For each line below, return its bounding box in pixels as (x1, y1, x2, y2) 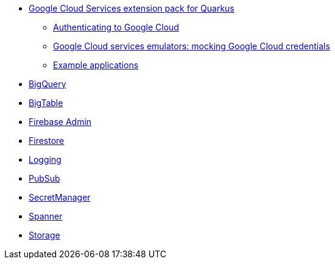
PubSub (29, 173, 60, 184)
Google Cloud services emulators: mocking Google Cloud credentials (53, 41, 330, 51)
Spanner (29, 211, 63, 221)
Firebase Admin (29, 116, 92, 127)
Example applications (53, 60, 139, 70)
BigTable (29, 98, 63, 108)
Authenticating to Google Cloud (53, 22, 179, 32)
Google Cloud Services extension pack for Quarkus (29, 3, 234, 13)
